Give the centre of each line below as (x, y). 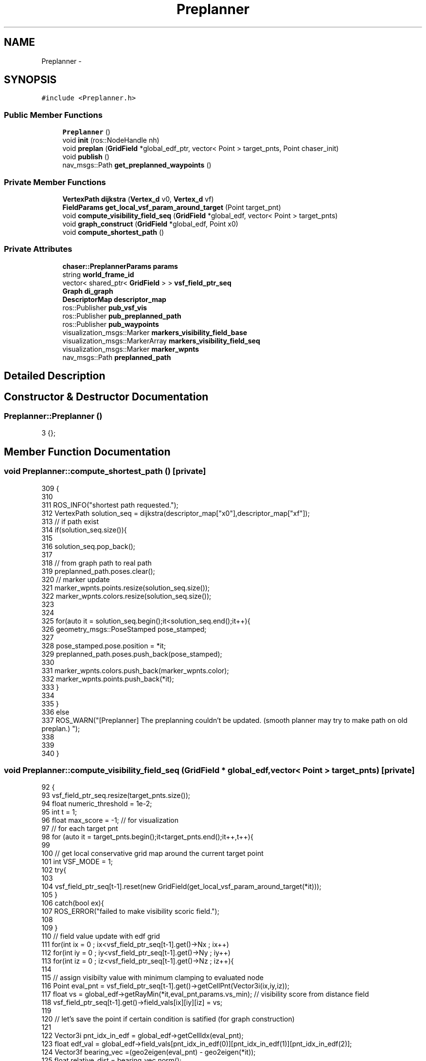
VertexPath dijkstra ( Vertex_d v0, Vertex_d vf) (138, 199)
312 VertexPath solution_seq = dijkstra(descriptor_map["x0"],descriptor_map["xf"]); (176, 513)
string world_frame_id (98, 274)
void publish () (86, 157)
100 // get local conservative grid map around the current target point (152, 853)
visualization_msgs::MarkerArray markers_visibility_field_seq (161, 341)
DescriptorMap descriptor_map (114, 299)
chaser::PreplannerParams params (120, 266)
